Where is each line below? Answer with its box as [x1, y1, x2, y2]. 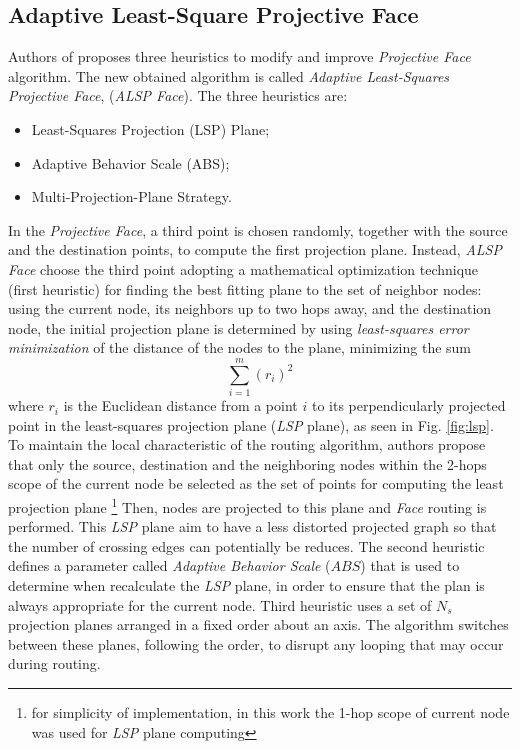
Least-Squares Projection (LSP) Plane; [31, 118, 270, 139]
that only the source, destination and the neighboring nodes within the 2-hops [8, 453, 487, 474]
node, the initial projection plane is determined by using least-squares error [8, 317, 469, 338]
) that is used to [360, 555, 460, 576]
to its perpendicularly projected [311, 395, 506, 416]
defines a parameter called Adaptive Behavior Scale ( [8, 555, 331, 576]
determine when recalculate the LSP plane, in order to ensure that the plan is [8, 575, 485, 596]
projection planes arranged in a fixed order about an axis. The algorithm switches [8, 614, 509, 635]
